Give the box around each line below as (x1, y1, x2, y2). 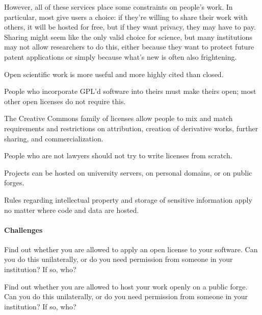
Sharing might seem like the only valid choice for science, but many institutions (4, 31, 252, 42)
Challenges (4, 224, 43, 235)
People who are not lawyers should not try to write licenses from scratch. (4, 150, 232, 161)
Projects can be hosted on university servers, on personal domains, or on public (4, 167, 252, 178)
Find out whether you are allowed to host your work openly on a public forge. (4, 281, 248, 292)
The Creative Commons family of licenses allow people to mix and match (4, 113, 233, 124)
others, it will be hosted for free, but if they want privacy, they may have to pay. (4, 21, 256, 32)
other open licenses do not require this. (4, 95, 126, 106)
